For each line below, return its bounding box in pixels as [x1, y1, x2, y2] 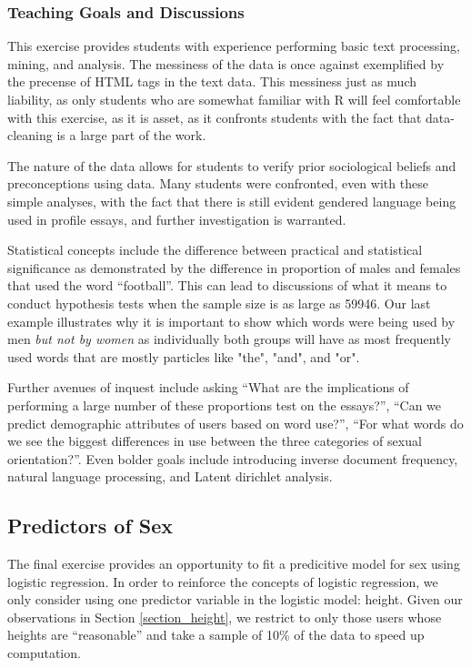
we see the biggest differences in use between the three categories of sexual [7, 431, 422, 450]
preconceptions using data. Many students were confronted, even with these [7, 174, 428, 193]
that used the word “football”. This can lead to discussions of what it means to [7, 276, 447, 295]
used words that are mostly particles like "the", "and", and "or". [7, 347, 360, 366]
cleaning [7, 126, 53, 145]
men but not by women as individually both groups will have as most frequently [7, 329, 451, 349]
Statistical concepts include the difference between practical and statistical [7, 240, 423, 259]
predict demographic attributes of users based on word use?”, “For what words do [7, 413, 464, 432]
